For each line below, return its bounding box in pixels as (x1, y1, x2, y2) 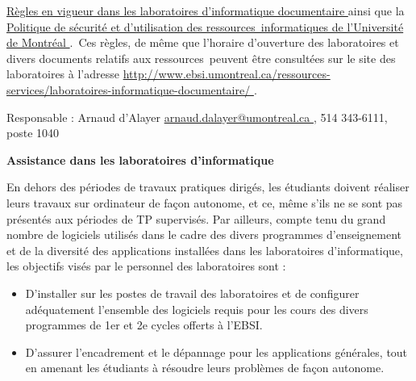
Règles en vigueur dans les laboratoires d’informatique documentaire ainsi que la (6, 2, 405, 19)
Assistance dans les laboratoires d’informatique (6, 151, 274, 168)
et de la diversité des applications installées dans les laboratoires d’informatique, (6, 241, 403, 258)
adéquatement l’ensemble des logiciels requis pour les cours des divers (25, 300, 368, 317)
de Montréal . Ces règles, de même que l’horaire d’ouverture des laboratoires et (6, 34, 399, 51)
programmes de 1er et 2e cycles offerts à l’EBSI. (25, 316, 263, 333)
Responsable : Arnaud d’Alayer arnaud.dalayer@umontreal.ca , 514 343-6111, (6, 108, 388, 125)
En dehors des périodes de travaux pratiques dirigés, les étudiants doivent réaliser (6, 178, 410, 195)
